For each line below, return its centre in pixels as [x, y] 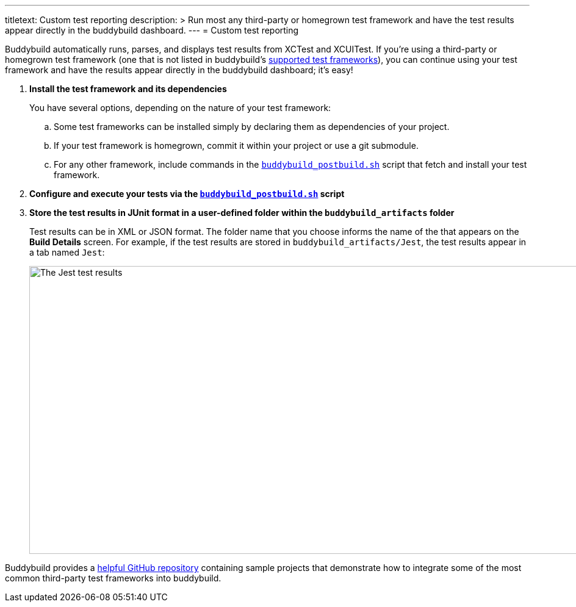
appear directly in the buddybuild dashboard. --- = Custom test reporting [152, 30]
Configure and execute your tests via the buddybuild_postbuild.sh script [187, 194]
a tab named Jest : [67, 252]
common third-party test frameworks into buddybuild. [113, 578]
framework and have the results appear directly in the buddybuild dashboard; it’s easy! [179, 70]
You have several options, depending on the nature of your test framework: [180, 108]
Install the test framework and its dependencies [128, 89]
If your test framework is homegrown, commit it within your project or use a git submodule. [236, 145]
